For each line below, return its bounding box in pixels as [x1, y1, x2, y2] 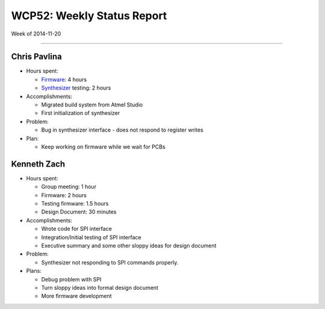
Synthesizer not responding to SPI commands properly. [41, 259, 179, 266]
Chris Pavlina [11, 52, 63, 62]
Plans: [26, 268, 42, 275]
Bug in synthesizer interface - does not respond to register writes [41, 126, 204, 133]
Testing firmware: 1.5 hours [41, 200, 109, 207]
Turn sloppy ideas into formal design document [41, 284, 159, 291]
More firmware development [41, 292, 112, 300]
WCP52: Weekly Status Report [11, 9, 167, 22]
